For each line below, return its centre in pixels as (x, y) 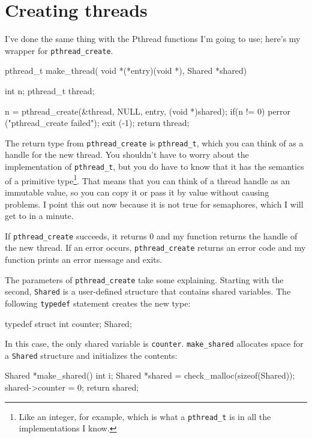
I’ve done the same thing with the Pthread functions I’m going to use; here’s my (153, 39)
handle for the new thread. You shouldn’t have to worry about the (127, 154)
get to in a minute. (39, 216)
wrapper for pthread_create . (59, 50)
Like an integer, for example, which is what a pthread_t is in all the (145, 416)
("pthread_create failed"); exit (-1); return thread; (97, 123)
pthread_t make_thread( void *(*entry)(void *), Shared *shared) (126, 70)
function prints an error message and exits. (84, 259)
